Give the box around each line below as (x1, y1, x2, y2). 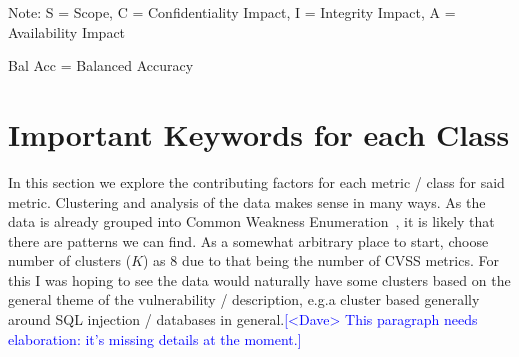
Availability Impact (8, 21, 126, 42)
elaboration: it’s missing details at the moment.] (8, 328, 302, 349)
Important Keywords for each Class (8, 113, 510, 154)
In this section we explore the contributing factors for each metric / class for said (8, 171, 505, 192)
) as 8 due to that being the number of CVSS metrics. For (143, 250, 499, 271)
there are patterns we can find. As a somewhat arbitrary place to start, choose (8, 230, 489, 251)
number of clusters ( (8, 250, 132, 271)
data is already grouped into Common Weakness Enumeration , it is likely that (8, 211, 495, 232)
